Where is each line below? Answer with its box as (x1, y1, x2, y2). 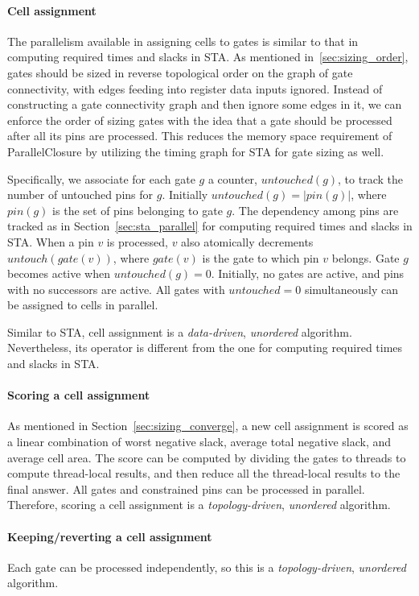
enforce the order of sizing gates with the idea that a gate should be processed (7, 111, 392, 128)
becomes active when (7, 265, 110, 282)
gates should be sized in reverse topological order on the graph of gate (7, 64, 353, 81)
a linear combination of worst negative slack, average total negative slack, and (7, 433, 392, 450)
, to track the (338, 170, 403, 187)
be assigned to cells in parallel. (7, 296, 158, 313)
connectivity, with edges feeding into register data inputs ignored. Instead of (7, 80, 383, 97)
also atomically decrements (181, 233, 314, 250)
